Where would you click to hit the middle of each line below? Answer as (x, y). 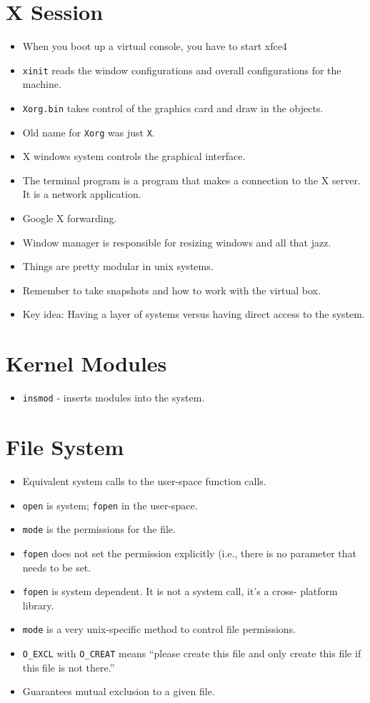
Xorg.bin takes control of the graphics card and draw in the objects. (173, 108)
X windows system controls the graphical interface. (134, 156)
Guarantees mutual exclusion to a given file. (119, 691)
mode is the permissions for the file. (99, 529)
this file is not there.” (69, 667)
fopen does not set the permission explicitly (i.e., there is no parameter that (190, 553)
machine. (42, 84)
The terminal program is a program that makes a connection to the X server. (191, 180)
